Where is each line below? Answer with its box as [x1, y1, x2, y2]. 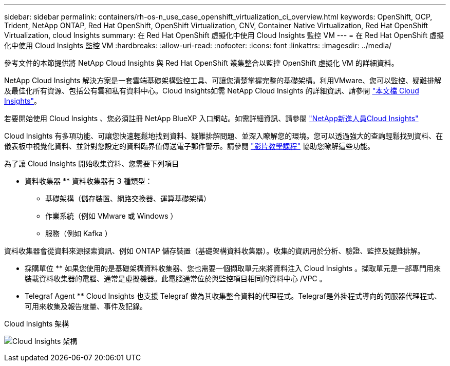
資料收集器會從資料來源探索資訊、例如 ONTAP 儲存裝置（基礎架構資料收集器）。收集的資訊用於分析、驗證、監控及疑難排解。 [4, 246, 425, 255]
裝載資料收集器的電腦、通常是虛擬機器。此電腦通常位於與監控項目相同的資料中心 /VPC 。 [25, 274, 327, 283]
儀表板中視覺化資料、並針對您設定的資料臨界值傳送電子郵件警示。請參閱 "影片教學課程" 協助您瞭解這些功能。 [4, 142, 374, 150]
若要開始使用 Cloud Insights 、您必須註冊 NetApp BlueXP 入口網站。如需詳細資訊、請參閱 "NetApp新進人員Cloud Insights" [4, 114, 419, 123]
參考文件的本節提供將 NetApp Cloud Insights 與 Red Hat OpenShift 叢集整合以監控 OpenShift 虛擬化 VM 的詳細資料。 [4, 59, 399, 67]
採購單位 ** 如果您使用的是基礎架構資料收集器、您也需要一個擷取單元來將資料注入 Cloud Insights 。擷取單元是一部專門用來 [25, 264, 441, 273]
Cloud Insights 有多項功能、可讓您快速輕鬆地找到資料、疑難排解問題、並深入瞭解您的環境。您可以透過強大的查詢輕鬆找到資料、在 [4, 131, 443, 140]
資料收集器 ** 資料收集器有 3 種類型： [25, 177, 153, 185]
